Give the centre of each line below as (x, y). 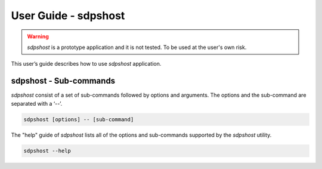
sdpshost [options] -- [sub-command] (79, 119)
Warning (38, 36)
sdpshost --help (47, 150)
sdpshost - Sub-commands (63, 81)
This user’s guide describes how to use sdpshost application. (86, 64)
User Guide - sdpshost (68, 16)
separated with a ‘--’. (37, 103)
